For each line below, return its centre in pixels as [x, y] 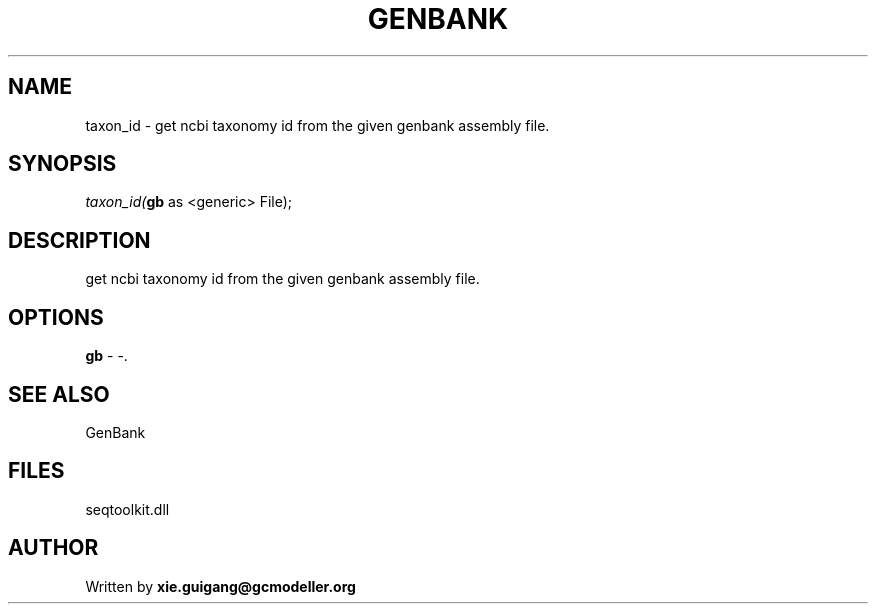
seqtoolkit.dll [127, 509]
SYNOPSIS [62, 164]
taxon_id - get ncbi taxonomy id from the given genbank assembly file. [317, 125]
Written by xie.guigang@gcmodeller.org [220, 586]
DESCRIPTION [79, 240]
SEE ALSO [59, 394]
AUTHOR [53, 548]
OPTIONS [56, 317]
